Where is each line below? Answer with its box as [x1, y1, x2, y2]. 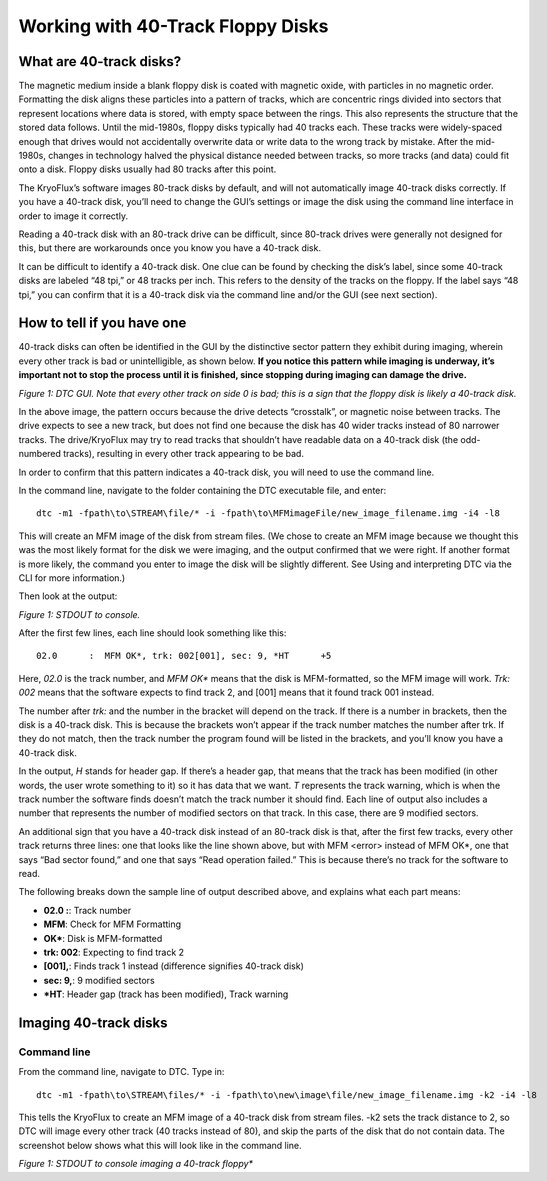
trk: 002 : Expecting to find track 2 [43, 946, 185, 958]
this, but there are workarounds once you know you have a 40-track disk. [18, 242, 322, 254]
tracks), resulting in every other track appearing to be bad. [63, 448, 305, 460]
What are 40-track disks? [18, 53, 182, 70]
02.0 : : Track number [43, 904, 132, 916]
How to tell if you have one [18, 315, 187, 332]
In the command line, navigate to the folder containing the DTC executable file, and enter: [18, 484, 387, 496]
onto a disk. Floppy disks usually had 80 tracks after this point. [18, 163, 277, 175]
